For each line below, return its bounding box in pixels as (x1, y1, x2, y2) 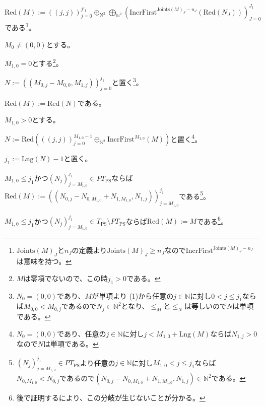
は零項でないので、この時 (23, 273, 108, 283)
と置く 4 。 (170, 132, 202, 144)
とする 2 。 (32, 56, 63, 68)
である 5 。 (179, 189, 210, 201)
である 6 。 (196, 214, 228, 226)
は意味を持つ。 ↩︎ (16, 256, 72, 266)
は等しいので (184, 301, 227, 311)
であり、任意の (57, 328, 106, 339)
